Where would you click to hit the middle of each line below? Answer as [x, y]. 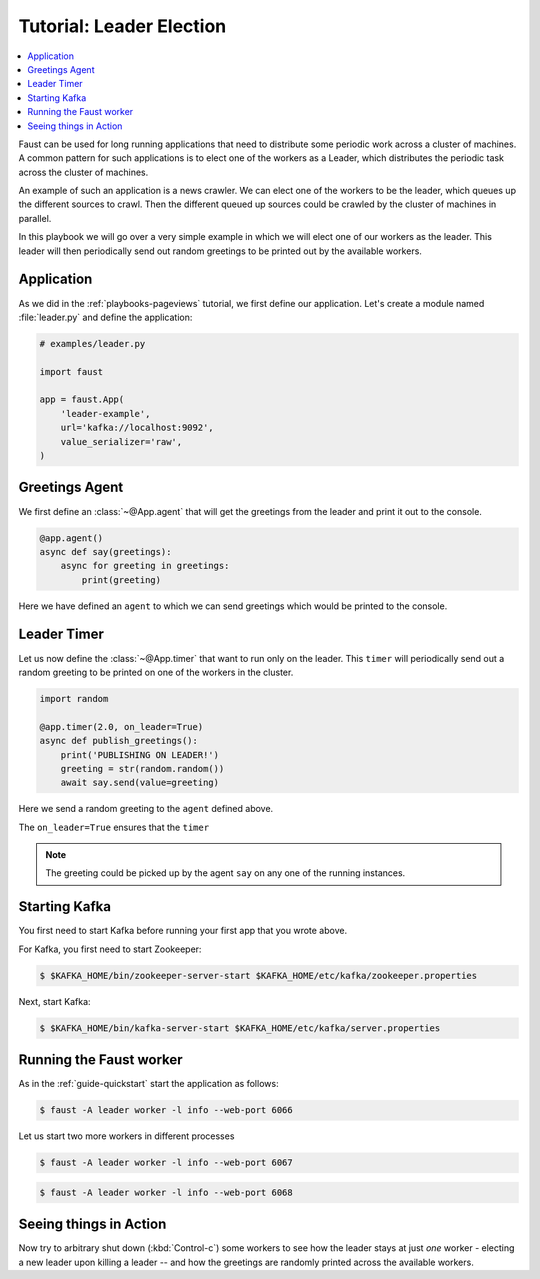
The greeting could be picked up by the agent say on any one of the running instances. [225, 873]
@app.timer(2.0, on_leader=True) [121, 726]
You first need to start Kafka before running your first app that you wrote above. [183, 931]
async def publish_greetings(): [119, 741]
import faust [71, 371]
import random [74, 698]
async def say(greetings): [105, 551]
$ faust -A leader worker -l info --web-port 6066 [166, 1110]
